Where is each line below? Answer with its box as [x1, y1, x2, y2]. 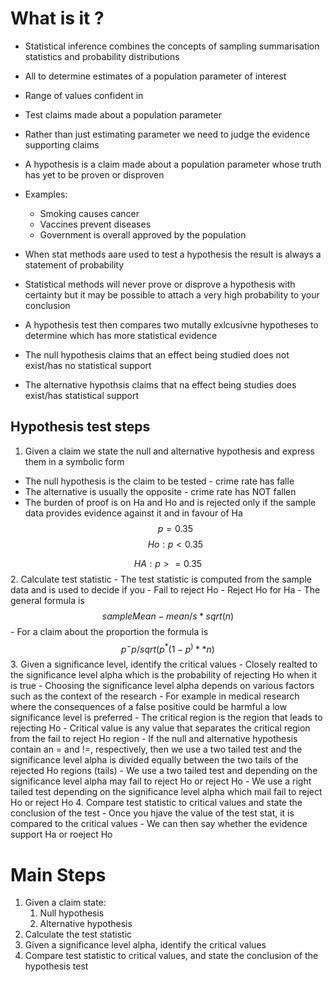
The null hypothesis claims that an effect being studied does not [24, 348, 290, 361]
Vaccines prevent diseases [39, 218, 152, 230]
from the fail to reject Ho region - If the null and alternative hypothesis [10, 733, 298, 745]
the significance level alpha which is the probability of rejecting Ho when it [10, 669, 318, 681]
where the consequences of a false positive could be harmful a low [10, 701, 288, 713]
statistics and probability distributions [24, 50, 180, 62]
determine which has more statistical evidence [24, 329, 218, 341]
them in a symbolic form [24, 455, 125, 467]
